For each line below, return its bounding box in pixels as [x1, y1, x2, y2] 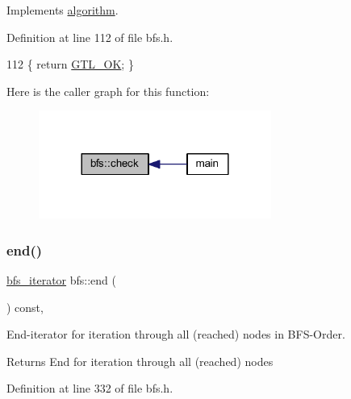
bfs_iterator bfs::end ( [6, 271, 116, 288]
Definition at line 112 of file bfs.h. [6, 28, 173, 45]
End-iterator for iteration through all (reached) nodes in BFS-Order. [6, 326, 345, 343]
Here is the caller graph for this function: [6, 82, 210, 99]
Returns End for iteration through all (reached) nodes [6, 352, 274, 369]
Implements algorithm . [6, 2, 119, 18]
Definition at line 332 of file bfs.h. [6, 380, 173, 397]
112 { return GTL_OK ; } [6, 56, 134, 73]
